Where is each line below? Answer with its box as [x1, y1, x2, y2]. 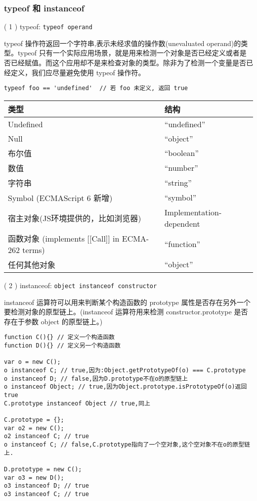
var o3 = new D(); [4, 474, 64, 481]
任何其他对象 [8, 258, 56, 270]
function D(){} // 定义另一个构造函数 [4, 342, 121, 349]
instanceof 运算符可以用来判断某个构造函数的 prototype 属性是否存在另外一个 [4, 297, 251, 307]
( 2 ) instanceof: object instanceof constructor [4, 280, 157, 290]
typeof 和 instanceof [4, 1, 85, 14]
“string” [164, 177, 192, 189]
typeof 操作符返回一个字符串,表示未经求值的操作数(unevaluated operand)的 [4, 38, 241, 48]
